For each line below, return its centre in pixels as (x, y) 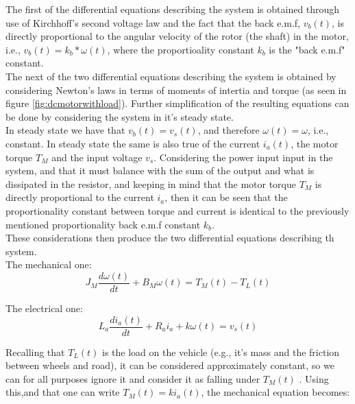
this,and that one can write (63, 392)
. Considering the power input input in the (243, 157)
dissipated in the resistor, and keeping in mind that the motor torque (151, 183)
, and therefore (229, 130)
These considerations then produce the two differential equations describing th (170, 238)
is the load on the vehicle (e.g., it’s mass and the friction (221, 352)
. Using (314, 378)
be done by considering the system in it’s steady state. (120, 116)
